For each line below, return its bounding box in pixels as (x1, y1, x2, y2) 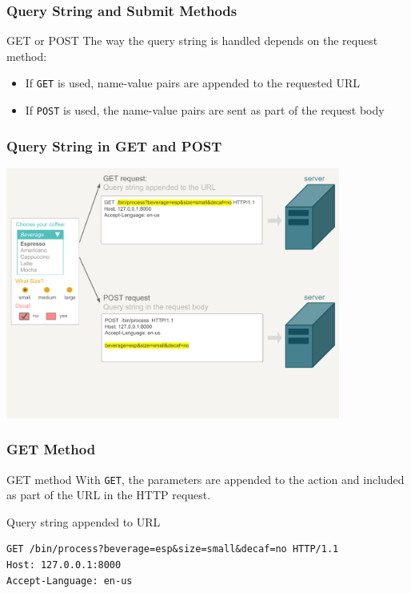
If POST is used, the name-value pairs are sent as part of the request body (25, 102, 385, 119)
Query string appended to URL (6, 513, 161, 530)
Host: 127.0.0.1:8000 (6, 559, 122, 571)
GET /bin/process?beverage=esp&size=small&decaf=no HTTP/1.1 (6, 543, 339, 555)
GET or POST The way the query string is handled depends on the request (6, 32, 378, 49)
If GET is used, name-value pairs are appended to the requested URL (25, 75, 360, 91)
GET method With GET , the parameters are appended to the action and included (6, 470, 405, 487)
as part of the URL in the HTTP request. (6, 486, 211, 503)
